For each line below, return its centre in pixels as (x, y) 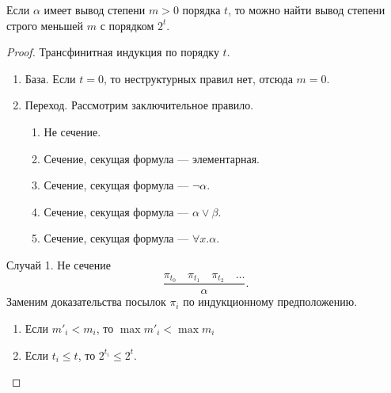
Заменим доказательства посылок (86, 301)
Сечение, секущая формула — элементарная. (152, 158)
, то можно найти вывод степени (307, 10)
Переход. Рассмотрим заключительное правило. (139, 105)
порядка (201, 10)
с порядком (127, 25)
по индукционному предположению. (270, 301)
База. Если (50, 78)
